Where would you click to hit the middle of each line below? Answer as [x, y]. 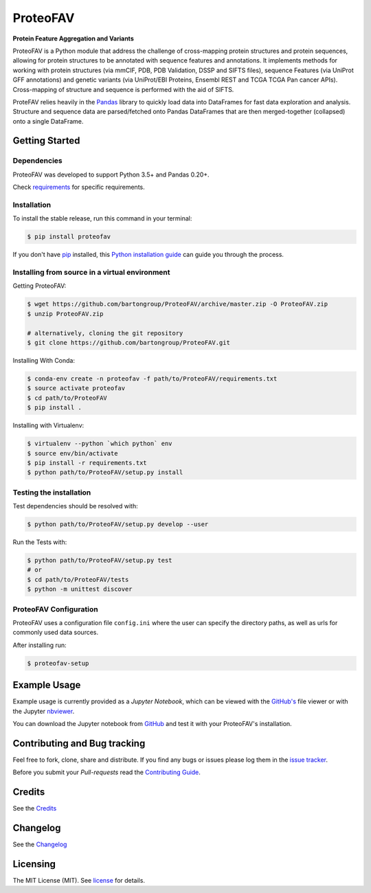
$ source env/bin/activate [72, 453]
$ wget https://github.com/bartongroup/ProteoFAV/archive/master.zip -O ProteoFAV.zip [178, 304]
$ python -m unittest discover [80, 589]
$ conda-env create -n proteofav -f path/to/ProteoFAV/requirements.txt [152, 378]
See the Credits [35, 809]
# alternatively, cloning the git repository [105, 333]
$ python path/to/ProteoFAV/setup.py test [100, 560]
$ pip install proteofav [69, 237]
